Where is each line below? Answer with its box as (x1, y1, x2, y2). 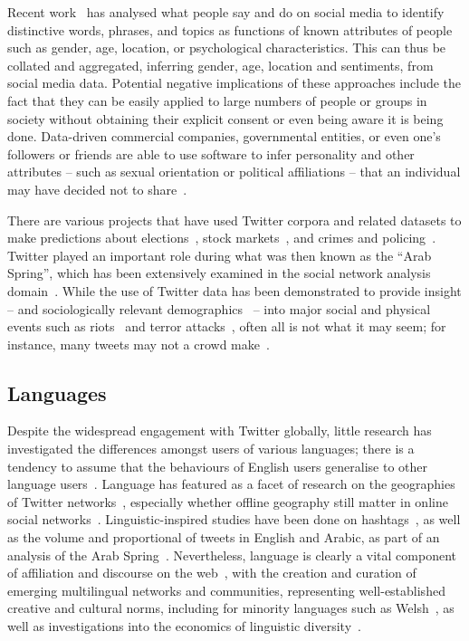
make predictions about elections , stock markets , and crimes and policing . (7, 228, 436, 247)
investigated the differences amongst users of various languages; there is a (7, 439, 415, 458)
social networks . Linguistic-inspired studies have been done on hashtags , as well (7, 510, 461, 529)
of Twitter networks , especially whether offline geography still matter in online (7, 492, 448, 511)
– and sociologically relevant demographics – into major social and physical (7, 299, 431, 318)
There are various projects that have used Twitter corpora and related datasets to (7, 210, 462, 229)
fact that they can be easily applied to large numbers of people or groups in (7, 91, 427, 110)
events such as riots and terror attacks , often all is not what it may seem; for (7, 317, 446, 336)
